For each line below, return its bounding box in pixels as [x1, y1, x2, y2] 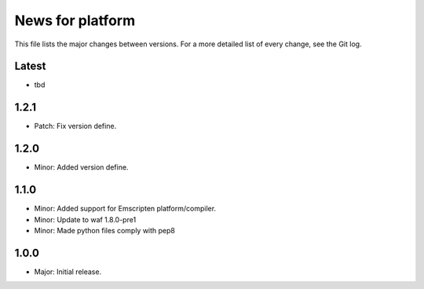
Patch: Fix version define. [34, 122, 117, 131]
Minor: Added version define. [34, 163, 129, 172]
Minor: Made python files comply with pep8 [34, 225, 176, 235]
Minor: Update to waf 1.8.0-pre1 [34, 214, 137, 224]
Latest [14, 60, 46, 73]
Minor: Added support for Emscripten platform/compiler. [34, 204, 216, 214]
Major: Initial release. [34, 267, 102, 276]
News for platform [14, 12, 136, 29]
